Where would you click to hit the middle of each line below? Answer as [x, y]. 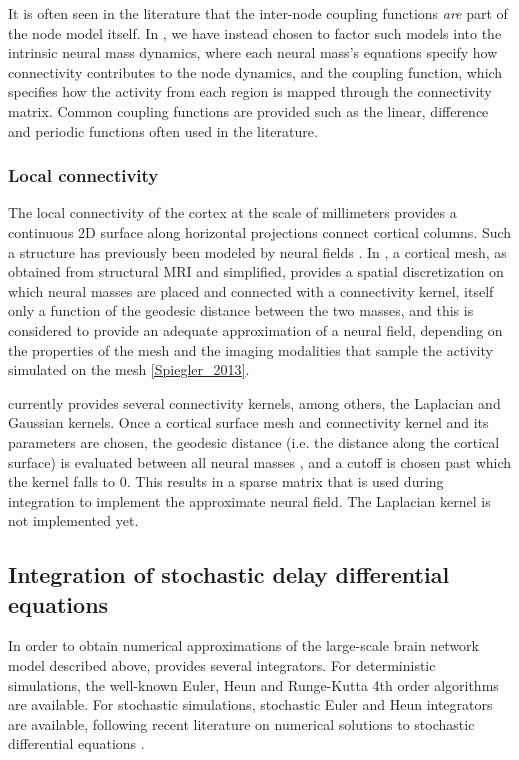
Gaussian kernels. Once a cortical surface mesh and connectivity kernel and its [248, 422]
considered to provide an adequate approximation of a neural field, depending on [255, 329]
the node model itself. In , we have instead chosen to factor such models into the [255, 32]
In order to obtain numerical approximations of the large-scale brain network [244, 645]
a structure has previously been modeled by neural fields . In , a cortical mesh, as [257, 251]
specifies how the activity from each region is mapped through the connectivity [250, 91]
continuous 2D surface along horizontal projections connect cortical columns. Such [260, 231]
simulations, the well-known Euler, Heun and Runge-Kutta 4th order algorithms [253, 684]
